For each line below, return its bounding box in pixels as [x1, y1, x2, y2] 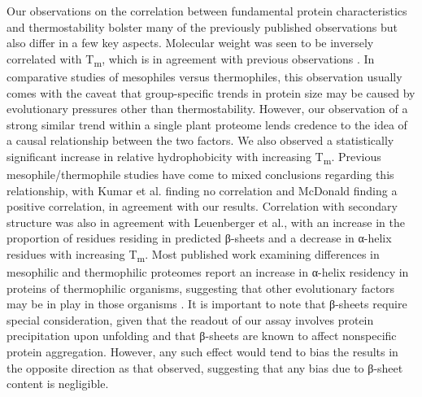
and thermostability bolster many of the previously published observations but [7, 18, 398, 35]
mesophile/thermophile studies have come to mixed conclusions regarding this [7, 166, 394, 182]
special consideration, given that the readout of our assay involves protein [7, 311, 374, 328]
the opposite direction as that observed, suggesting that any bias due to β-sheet [7, 359, 403, 376]
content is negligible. [7, 375, 109, 392]
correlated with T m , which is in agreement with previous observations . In [7, 50, 375, 69]
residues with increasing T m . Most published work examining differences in [7, 245, 380, 264]
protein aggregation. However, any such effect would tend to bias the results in [7, 343, 398, 360]
